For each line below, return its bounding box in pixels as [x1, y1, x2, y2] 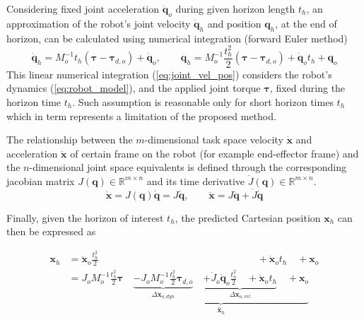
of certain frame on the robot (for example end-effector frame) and [70, 146, 359, 160]
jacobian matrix [6, 173, 75, 188]
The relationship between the [6, 132, 133, 147]
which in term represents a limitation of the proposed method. [6, 108, 276, 123]
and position [207, 16, 262, 30]
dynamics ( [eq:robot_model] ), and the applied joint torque [6, 81, 261, 95]
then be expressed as [6, 224, 96, 239]
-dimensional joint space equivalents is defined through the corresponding [29, 160, 347, 174]
